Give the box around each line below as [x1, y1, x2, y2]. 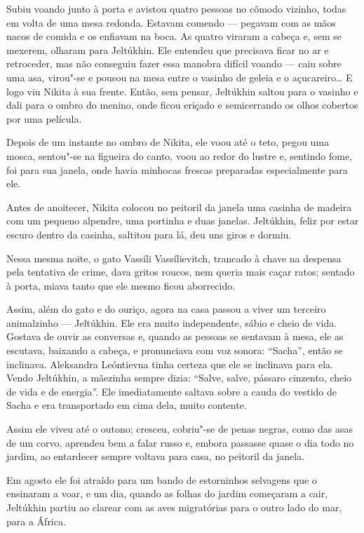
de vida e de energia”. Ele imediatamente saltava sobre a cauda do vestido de [6, 384, 337, 398]
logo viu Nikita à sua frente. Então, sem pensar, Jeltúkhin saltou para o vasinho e [6, 83, 358, 98]
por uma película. [6, 111, 82, 126]
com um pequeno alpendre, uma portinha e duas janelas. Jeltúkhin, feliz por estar [6, 213, 359, 228]
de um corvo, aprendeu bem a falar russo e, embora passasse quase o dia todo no [6, 435, 354, 450]
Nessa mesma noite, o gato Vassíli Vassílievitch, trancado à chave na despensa [6, 250, 342, 265]
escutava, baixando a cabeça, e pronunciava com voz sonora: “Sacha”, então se [6, 343, 343, 358]
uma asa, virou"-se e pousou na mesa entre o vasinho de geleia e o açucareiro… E [6, 69, 353, 84]
